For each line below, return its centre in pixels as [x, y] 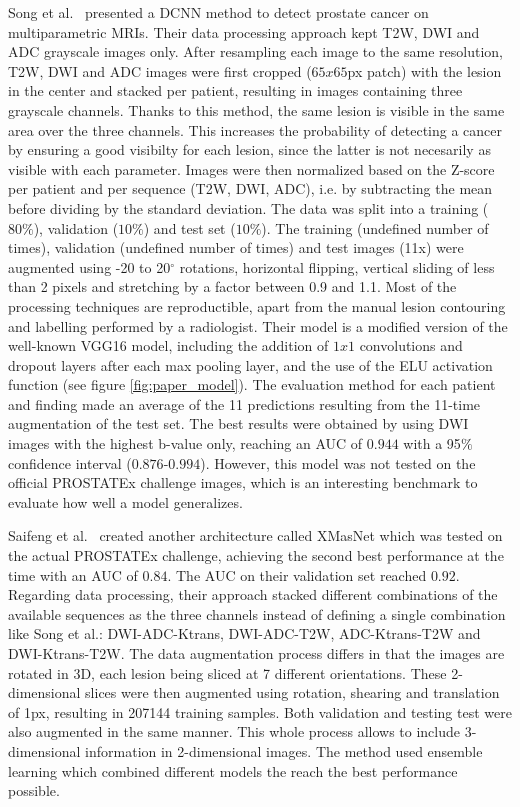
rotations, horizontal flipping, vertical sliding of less [337, 266]
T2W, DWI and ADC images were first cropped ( [160, 70]
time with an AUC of [73, 574]
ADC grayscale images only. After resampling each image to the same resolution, [255, 51]
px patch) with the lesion [424, 70]
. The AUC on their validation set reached [297, 574]
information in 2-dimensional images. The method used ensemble [284, 750]
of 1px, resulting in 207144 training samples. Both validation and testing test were [260, 711]
